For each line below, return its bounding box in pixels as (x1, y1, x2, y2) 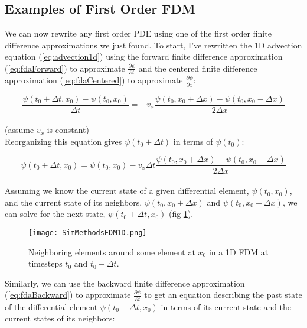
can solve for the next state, (5, 207, 106, 220)
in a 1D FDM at (208, 245, 269, 258)
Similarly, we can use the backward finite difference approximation (5, 277, 245, 289)
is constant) (47, 124, 89, 136)
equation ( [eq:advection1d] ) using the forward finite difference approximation (5, 50, 283, 63)
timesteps (28, 257, 63, 269)
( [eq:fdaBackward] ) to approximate (5, 288, 131, 301)
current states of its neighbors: (5, 312, 115, 324)
